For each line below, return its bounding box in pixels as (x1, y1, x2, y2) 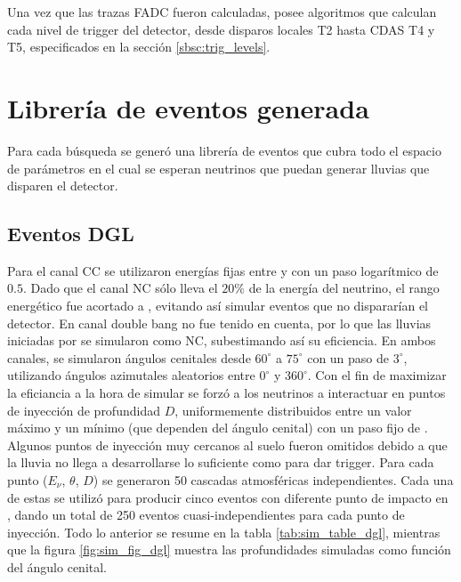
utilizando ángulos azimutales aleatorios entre (7, 366, 255, 384)
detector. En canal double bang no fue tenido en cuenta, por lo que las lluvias (7, 313, 432, 332)
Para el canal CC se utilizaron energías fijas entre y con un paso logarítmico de (7, 261, 439, 279)
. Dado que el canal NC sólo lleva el (22, 279, 218, 297)
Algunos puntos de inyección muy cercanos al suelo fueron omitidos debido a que (7, 435, 448, 454)
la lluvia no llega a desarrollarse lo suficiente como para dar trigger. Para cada (7, 453, 434, 472)
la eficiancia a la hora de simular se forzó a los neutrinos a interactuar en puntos (7, 384, 446, 402)
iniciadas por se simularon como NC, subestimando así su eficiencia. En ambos (7, 331, 436, 350)
